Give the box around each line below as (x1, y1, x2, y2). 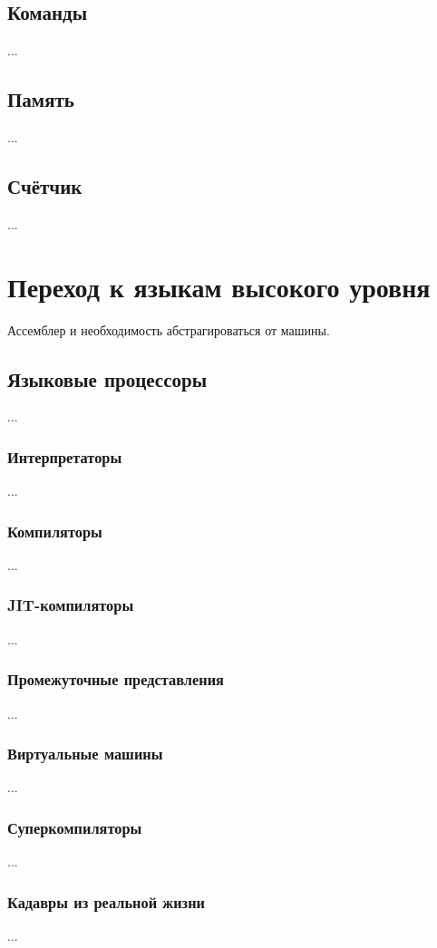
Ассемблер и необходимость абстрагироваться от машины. (7, 320, 330, 339)
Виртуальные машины (7, 742, 163, 765)
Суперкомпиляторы (7, 816, 142, 838)
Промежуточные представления (7, 668, 224, 691)
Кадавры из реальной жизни (7, 890, 206, 913)
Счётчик (7, 171, 83, 199)
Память (7, 85, 74, 113)
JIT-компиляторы (7, 594, 134, 616)
